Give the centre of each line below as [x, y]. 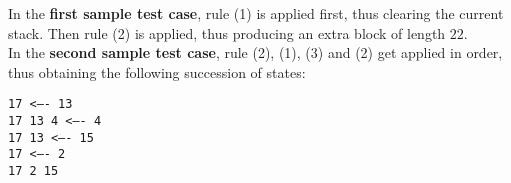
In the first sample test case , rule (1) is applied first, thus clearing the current [256, 13]
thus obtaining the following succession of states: [157, 71]
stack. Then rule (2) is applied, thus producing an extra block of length [227, 32]
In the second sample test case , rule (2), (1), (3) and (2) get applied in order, [255, 52]
